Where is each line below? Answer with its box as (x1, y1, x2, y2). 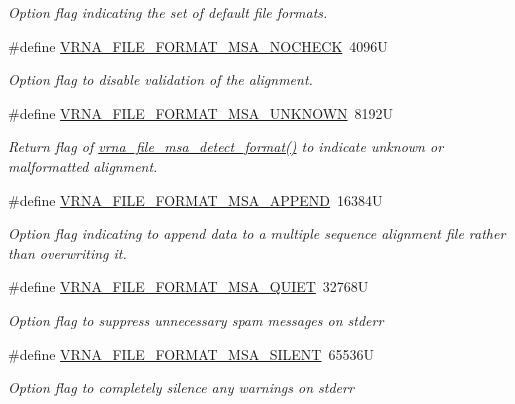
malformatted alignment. (8, 155, 158, 176)
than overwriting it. (8, 242, 127, 263)
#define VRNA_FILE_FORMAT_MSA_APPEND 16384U (8, 189, 383, 210)
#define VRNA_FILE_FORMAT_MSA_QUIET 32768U (8, 276, 369, 297)
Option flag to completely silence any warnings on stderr (8, 377, 354, 398)
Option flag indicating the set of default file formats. (8, 2, 328, 22)
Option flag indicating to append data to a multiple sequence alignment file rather (8, 223, 506, 244)
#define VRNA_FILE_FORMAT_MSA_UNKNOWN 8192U (8, 102, 394, 123)
